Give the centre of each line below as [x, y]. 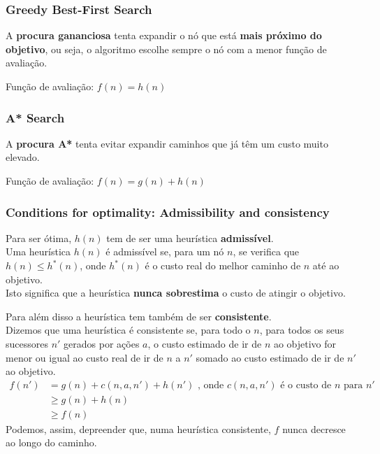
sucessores [27, 343]
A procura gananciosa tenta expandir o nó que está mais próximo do [164, 35]
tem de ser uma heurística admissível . [190, 237]
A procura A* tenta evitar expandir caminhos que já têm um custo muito [167, 143]
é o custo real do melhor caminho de [223, 265]
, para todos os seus [302, 330]
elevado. [23, 157]
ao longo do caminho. [51, 442]
